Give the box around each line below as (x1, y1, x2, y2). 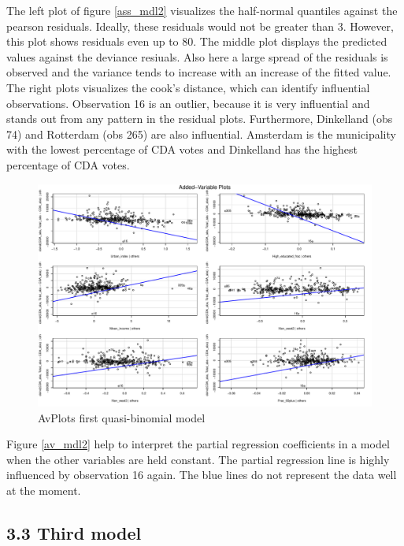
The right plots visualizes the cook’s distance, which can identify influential (6, 79, 370, 95)
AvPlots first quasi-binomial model (38, 409, 206, 425)
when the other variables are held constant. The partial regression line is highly (6, 451, 390, 467)
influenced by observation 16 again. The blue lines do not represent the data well (6, 466, 397, 483)
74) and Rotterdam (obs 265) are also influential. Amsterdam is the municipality (6, 125, 396, 142)
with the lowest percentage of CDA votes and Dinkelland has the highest (6, 141, 358, 158)
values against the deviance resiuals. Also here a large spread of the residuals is (6, 48, 388, 65)
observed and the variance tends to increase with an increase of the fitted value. (6, 64, 391, 80)
